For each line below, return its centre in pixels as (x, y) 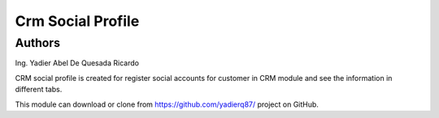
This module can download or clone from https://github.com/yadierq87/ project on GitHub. (167, 104)
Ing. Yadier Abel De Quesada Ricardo (77, 63)
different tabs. (39, 90)
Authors (38, 43)
